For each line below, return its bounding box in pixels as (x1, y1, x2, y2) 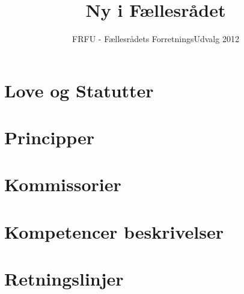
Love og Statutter (4, 78, 154, 102)
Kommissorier (4, 172, 121, 197)
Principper (4, 125, 95, 150)
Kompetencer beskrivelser (4, 219, 224, 243)
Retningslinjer (4, 266, 124, 291)
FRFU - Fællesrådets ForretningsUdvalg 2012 (72, 32, 239, 45)
